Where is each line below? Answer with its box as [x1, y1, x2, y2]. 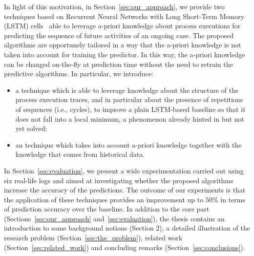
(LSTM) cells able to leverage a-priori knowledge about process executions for [4, 21, 241, 31]
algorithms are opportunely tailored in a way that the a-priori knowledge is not [4, 40, 241, 50]
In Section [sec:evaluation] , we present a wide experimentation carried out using [4, 165, 244, 175]
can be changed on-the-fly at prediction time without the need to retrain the [4, 59, 233, 69]
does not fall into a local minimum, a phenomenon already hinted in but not [15, 113, 244, 124]
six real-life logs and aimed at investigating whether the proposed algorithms [4, 175, 233, 185]
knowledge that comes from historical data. [15, 149, 145, 159]
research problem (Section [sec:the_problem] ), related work [4, 233, 183, 243]
